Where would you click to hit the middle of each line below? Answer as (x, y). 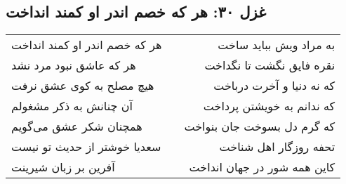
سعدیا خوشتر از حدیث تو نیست (86, 147)
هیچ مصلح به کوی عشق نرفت (83, 86)
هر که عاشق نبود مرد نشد (74, 65)
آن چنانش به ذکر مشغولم (72, 106)
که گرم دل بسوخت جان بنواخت (260, 126)
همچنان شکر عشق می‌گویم (77, 126)
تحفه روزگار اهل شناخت (277, 147)
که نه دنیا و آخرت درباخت (274, 86)
